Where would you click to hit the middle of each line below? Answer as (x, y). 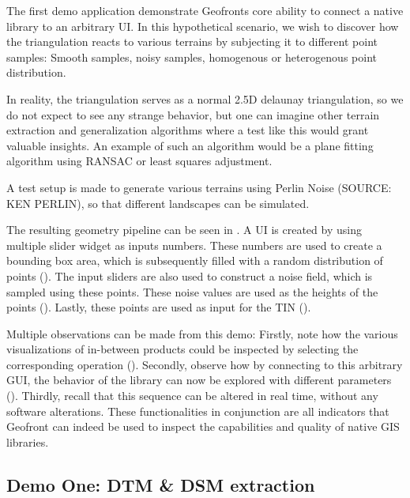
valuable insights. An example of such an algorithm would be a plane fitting (190, 145)
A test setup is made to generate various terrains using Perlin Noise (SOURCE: (199, 187)
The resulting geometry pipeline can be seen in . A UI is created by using (184, 230)
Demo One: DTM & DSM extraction (161, 484)
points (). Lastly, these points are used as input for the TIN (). (159, 307)
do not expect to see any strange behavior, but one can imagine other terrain (193, 114)
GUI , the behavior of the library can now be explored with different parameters (199, 380)
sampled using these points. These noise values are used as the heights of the (192, 291)
